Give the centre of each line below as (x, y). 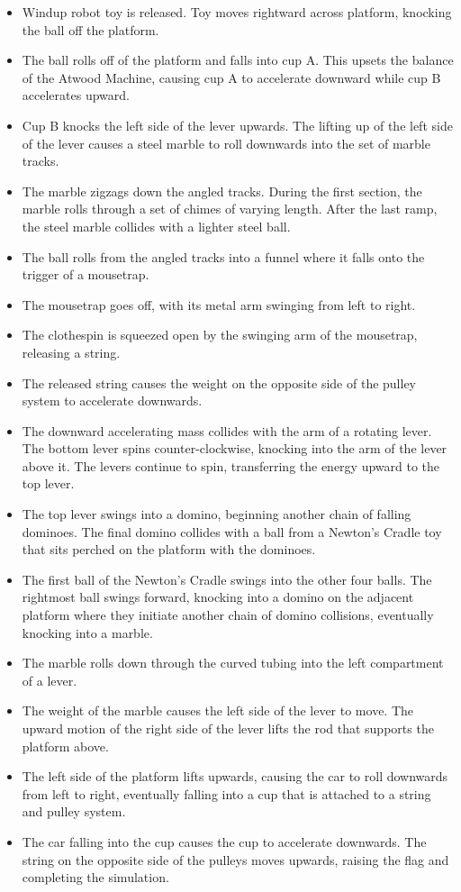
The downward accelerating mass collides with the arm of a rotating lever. (227, 430)
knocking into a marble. (87, 632)
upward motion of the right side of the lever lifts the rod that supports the (228, 728)
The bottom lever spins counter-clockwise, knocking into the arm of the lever (235, 448)
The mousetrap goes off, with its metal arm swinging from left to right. (219, 304)
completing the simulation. (95, 877)
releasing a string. (71, 352)
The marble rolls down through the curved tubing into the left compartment (233, 663)
